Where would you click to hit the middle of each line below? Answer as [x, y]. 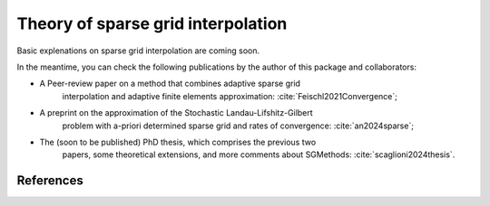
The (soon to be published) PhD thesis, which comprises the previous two [178, 142]
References [50, 181]
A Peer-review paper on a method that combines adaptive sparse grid [170, 84]
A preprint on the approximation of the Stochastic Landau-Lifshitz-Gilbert [176, 113]
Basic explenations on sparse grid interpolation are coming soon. [138, 51]
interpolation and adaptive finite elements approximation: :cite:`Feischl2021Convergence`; [230, 96]
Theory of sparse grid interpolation [152, 23]
